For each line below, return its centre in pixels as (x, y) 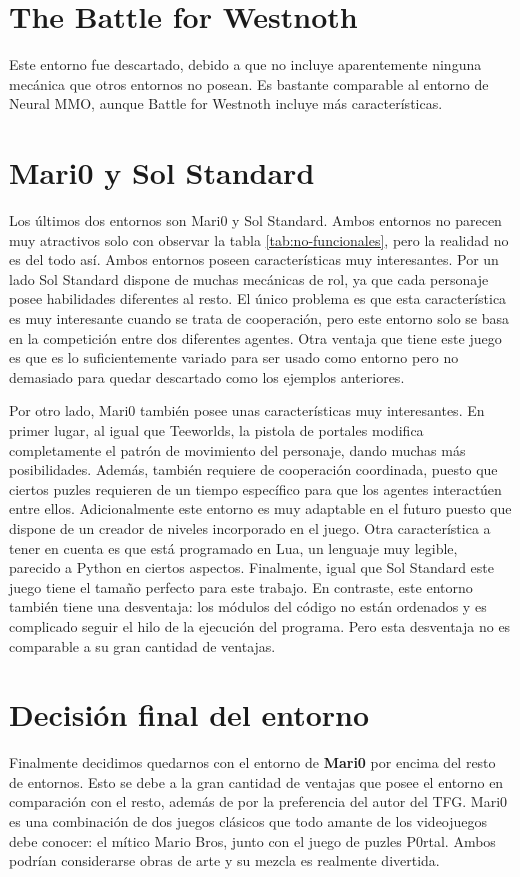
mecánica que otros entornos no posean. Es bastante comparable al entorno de (249, 83)
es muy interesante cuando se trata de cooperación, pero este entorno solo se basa (259, 318)
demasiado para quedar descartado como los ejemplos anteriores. (207, 376)
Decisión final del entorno (189, 714)
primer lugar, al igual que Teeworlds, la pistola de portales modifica (216, 429)
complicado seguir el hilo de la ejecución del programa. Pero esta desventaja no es (260, 625)
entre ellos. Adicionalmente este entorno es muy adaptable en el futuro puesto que (260, 508)
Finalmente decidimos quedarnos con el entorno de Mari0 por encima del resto (252, 762)
